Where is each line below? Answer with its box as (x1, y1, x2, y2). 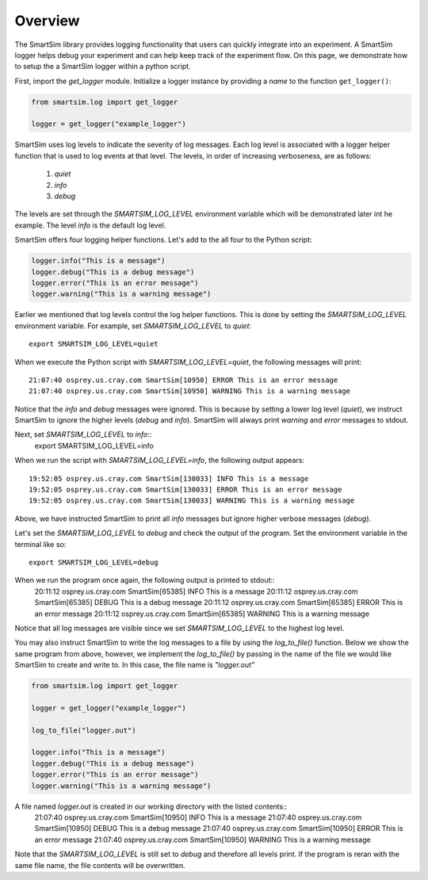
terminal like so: (14, 539, 67, 549)
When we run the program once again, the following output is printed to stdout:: (14, 576, 275, 585)
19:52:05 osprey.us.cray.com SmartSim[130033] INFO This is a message (29, 474, 309, 483)
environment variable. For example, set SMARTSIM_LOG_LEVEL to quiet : (14, 321, 252, 331)
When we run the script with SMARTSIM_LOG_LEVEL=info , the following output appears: (14, 456, 305, 465)
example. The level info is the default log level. (14, 220, 166, 230)
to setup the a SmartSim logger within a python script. (14, 62, 191, 71)
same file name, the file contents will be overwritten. (14, 860, 185, 870)
